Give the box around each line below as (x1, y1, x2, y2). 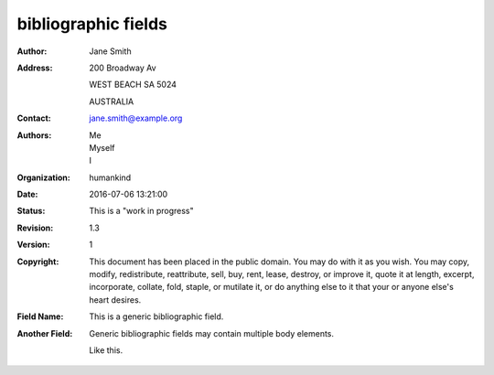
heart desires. (89, 294, 142, 305)
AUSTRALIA (89, 96, 134, 107)
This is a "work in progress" (89, 206, 194, 217)
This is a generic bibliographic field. (89, 311, 224, 322)
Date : (16, 188, 38, 200)
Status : (16, 206, 46, 217)
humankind (89, 172, 132, 183)
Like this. (89, 344, 123, 356)
